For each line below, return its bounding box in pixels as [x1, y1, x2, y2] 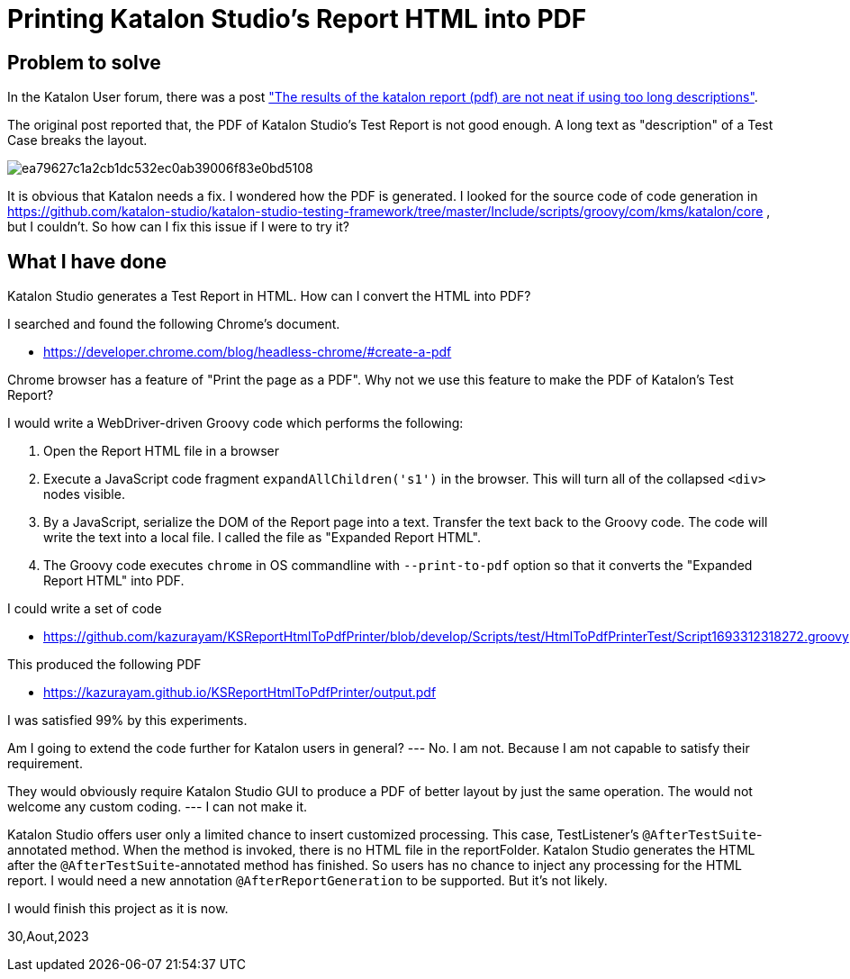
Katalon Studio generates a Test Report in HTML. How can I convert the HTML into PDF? [7, 288, 531, 304]
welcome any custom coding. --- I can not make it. [7, 799, 308, 815]
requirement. [7, 756, 83, 772]
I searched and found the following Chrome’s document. [7, 316, 340, 332]
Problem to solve [7, 50, 161, 74]
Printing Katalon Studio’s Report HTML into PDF [7, 4, 587, 34]
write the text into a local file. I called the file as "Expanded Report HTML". [43, 530, 482, 546]
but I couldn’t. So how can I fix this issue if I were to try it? [7, 219, 349, 235]
